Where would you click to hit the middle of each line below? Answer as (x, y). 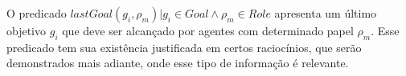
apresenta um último (326, 13)
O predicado (37, 13)
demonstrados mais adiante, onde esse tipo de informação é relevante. (178, 63)
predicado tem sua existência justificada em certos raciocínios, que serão (184, 47)
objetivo (27, 30)
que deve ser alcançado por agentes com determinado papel (208, 30)
